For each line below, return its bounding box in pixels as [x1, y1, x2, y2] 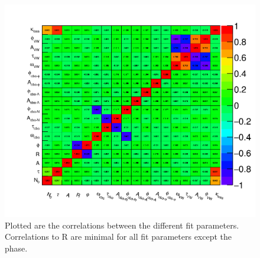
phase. [5, 242, 28, 254]
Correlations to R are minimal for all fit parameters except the [5, 230, 232, 243]
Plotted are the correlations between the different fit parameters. [5, 219, 239, 231]
